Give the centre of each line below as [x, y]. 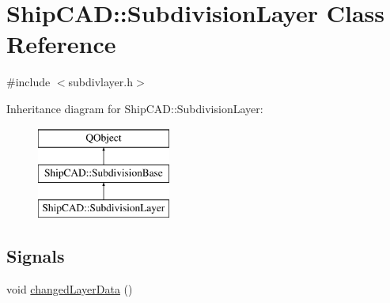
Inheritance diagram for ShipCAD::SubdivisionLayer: [135, 108]
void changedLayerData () [70, 288]
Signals [36, 255]
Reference [61, 44]
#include [28, 82]
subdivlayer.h [100, 82]
